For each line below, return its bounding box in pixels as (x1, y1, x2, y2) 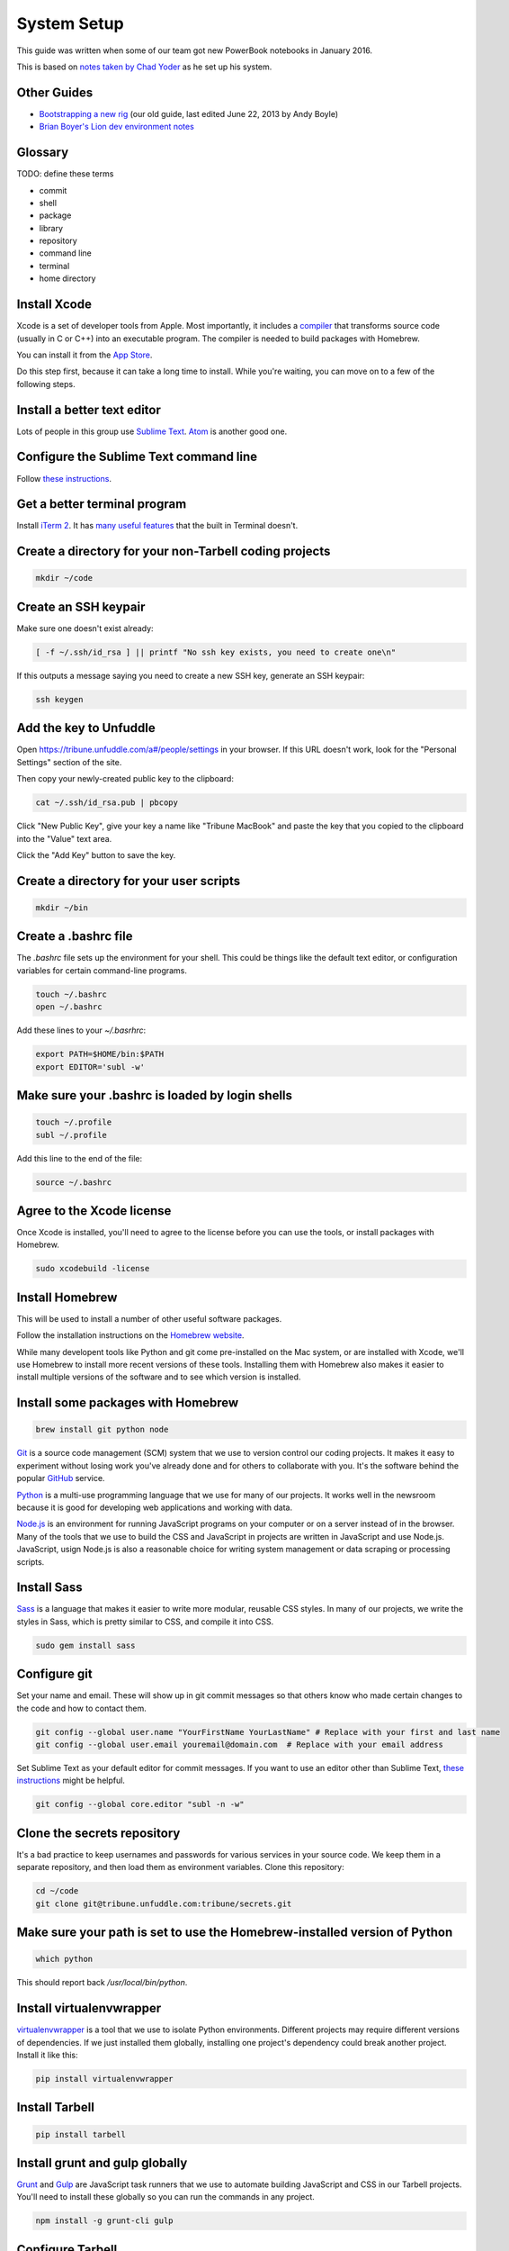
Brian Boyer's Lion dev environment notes (39, 122, 195, 132)
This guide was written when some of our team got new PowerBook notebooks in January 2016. (16, 45, 373, 56)
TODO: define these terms (16, 168, 114, 179)
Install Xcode (16, 297, 92, 312)
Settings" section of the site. (16, 756, 122, 767)
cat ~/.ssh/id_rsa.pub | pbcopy (35, 798, 179, 808)
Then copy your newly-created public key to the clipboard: (16, 773, 234, 784)
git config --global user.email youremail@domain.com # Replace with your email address (35, 1740, 444, 1750)
